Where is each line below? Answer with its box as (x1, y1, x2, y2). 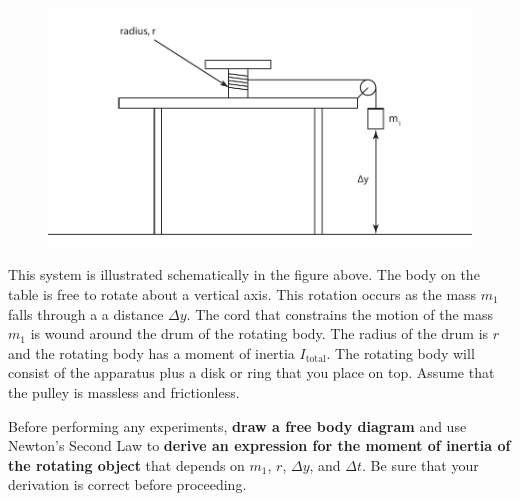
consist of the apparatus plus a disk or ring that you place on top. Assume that (8, 362, 495, 383)
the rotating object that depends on (8, 454, 245, 475)
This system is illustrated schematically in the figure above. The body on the (8, 264, 480, 285)
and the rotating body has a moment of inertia (8, 342, 295, 363)
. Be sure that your (362, 454, 479, 475)
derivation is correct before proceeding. (8, 474, 247, 495)
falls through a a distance (8, 303, 164, 324)
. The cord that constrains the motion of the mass (186, 303, 494, 324)
